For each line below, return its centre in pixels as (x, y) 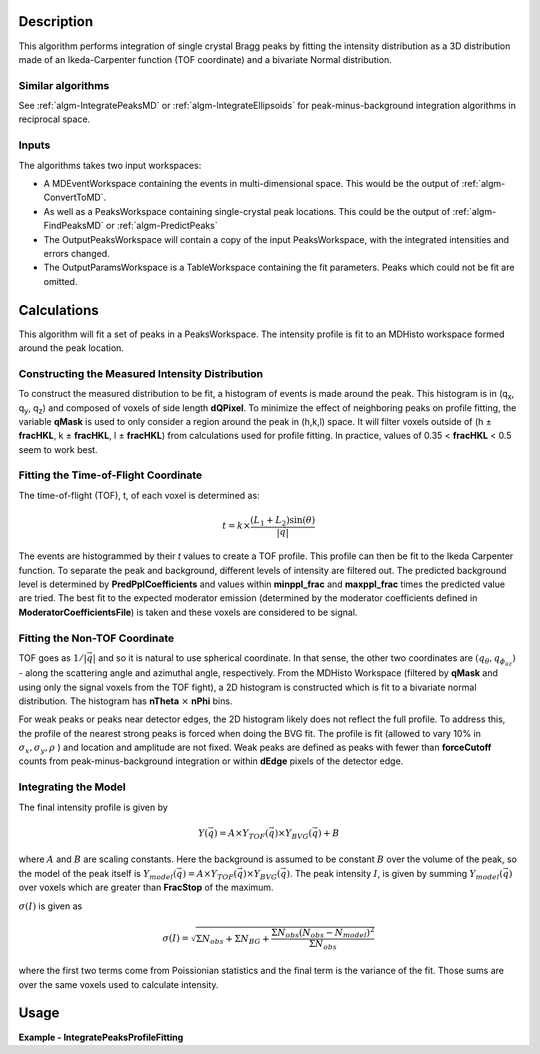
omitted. (60, 281)
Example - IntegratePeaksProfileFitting (101, 1037)
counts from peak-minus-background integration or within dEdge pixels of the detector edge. (211, 761)
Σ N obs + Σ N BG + (232, 939)
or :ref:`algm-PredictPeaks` (162, 226)
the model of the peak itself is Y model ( (97, 874)
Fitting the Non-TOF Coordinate (96, 638)
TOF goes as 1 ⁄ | (52, 657)
